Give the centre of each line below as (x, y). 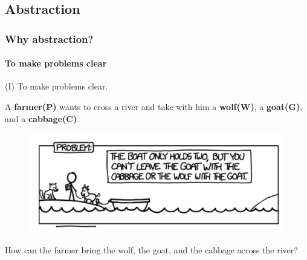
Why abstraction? (49, 38)
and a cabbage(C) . (42, 118)
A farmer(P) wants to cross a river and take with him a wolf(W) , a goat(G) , (154, 107)
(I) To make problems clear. (57, 86)
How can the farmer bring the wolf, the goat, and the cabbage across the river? (151, 250)
